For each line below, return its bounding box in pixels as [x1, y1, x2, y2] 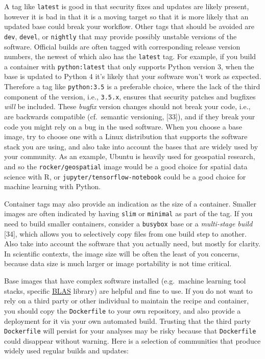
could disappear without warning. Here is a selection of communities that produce [4, 335, 261, 346]
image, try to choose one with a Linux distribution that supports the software [4, 131, 248, 142]
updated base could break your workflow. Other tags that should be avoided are [4, 21, 255, 32]
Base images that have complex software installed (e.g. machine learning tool [4, 275, 246, 286]
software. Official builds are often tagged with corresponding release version [4, 41, 240, 52]
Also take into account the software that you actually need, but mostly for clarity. [4, 238, 261, 249]
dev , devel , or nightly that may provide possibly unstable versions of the [4, 31, 237, 41]
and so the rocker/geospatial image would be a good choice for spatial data [4, 161, 248, 171]
